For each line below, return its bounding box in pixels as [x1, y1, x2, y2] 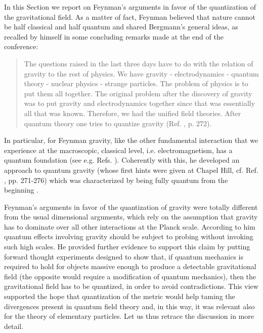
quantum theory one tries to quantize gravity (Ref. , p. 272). [24, 118, 212, 128]
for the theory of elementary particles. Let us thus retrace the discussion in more [4, 311, 254, 321]
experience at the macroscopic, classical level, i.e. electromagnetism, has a [4, 144, 233, 155]
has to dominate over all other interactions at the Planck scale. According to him [4, 221, 255, 232]
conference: [4, 41, 38, 52]
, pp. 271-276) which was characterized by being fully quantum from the [4, 174, 228, 185]
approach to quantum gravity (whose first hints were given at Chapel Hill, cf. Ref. [4, 164, 258, 175]
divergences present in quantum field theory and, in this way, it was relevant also [4, 301, 255, 311]
